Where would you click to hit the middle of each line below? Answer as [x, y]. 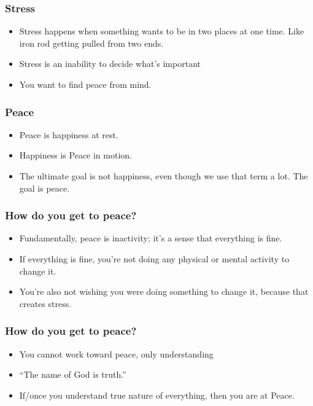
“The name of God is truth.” [73, 374]
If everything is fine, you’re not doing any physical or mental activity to [154, 259]
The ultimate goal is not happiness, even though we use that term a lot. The [164, 176]
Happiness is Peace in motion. [75, 155]
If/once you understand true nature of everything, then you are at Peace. [157, 395]
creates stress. [45, 303]
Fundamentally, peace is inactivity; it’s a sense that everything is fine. [151, 238]
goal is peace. [44, 188]
